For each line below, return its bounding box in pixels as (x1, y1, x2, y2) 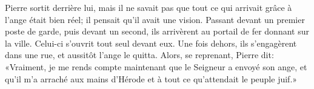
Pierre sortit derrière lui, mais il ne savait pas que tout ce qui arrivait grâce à (5, 1, 292, 13)
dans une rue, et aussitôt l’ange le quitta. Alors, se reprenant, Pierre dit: (5, 48, 274, 61)
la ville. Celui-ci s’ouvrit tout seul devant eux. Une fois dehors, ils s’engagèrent (5, 36, 297, 49)
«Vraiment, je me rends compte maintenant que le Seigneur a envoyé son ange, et (5, 60, 307, 73)
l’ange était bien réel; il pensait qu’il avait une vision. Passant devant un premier (5, 13, 305, 25)
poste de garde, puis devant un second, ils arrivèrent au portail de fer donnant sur (5, 25, 309, 38)
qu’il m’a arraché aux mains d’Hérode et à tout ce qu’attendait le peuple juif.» (5, 72, 298, 85)
